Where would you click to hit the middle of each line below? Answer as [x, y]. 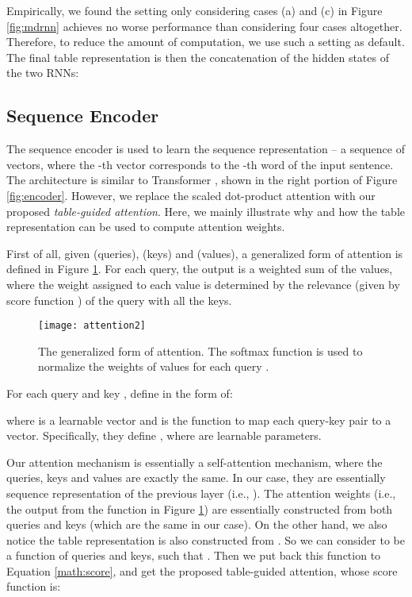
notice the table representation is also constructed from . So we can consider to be [206, 539]
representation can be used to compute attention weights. [146, 227]
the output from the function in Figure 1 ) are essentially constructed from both [200, 508]
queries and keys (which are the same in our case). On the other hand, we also [197, 524]
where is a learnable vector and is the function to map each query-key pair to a [199, 420]
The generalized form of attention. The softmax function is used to [200, 350]
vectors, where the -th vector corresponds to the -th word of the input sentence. [200, 164]
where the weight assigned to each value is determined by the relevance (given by [203, 284]
